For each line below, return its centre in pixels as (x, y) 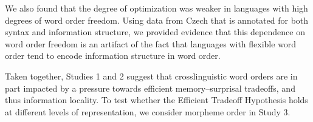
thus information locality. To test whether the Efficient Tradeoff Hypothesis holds (156, 100)
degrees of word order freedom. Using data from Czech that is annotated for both (157, 20)
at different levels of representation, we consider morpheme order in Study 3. (148, 111)
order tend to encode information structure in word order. (113, 56)
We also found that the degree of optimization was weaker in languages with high (156, 8)
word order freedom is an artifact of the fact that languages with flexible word (151, 43)
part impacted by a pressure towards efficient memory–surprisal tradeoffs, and (150, 88)
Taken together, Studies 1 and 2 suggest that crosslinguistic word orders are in (151, 76)
